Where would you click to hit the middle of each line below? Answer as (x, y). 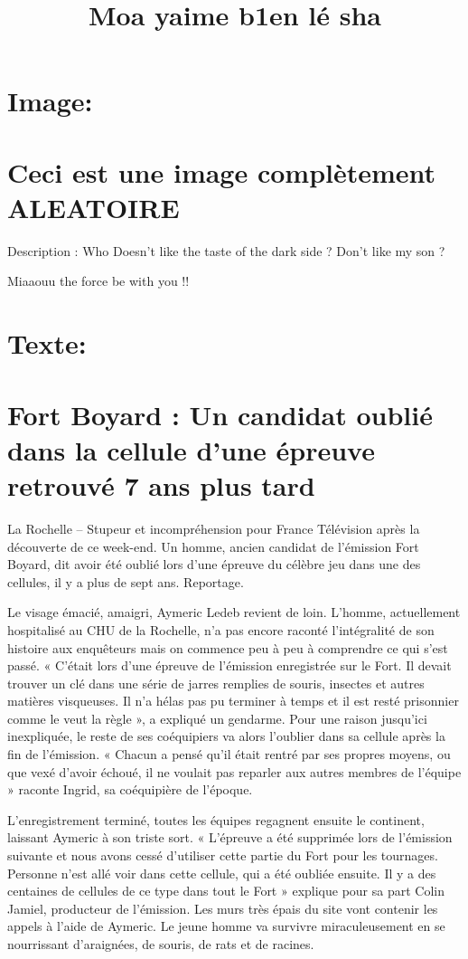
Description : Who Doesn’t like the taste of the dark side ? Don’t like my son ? (226, 250)
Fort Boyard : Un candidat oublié (220, 414)
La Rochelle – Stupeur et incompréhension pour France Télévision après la (214, 528)
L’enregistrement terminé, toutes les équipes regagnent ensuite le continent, (216, 819)
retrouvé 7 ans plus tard (161, 485)
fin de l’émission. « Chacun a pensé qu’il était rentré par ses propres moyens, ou (229, 754)
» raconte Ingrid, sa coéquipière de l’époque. (130, 789)
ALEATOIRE (94, 207)
